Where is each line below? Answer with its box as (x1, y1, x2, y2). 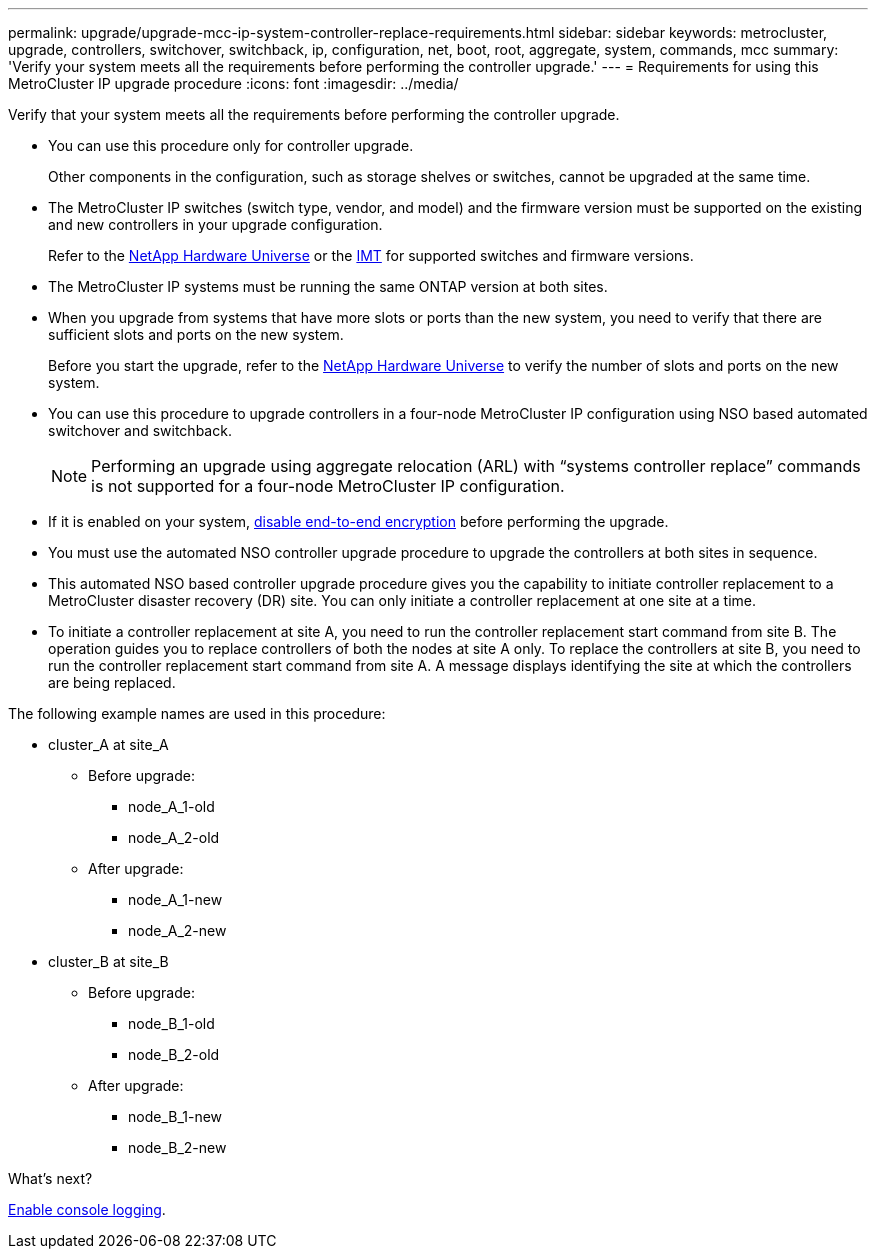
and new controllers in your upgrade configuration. (48, 216, 383, 233)
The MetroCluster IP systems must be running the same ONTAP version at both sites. (48, 278, 608, 295)
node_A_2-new (128, 922, 227, 939)
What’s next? (8, 1170, 93, 1187)
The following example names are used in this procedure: (8, 705, 386, 722)
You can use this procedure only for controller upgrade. (48, 137, 414, 154)
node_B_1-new (128, 1108, 223, 1125)
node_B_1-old (128, 1015, 215, 1032)
